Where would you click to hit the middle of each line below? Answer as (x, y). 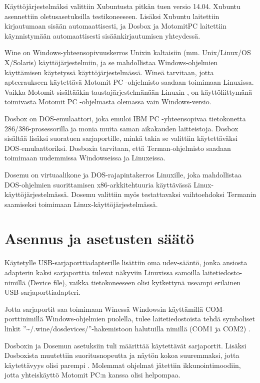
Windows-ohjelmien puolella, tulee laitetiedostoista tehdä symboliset (150, 319)
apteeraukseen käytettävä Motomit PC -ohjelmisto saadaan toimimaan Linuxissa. (129, 82)
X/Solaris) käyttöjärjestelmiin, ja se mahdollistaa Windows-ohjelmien (111, 62)
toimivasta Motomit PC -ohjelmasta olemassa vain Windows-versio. (108, 102)
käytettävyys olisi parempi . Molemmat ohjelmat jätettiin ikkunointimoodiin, (123, 365)
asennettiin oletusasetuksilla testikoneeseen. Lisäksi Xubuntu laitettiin (112, 16)
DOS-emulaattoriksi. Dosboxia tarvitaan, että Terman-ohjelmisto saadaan (118, 148)
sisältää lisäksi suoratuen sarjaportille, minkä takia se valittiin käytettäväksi (121, 138)
